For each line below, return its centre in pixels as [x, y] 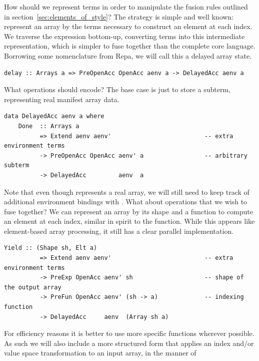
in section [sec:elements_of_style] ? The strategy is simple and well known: [119, 16]
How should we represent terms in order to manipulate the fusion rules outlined [126, 7]
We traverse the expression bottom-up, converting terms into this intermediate [124, 36]
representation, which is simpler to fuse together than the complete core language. [130, 46]
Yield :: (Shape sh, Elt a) [51, 248]
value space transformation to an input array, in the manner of [100, 353]
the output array [33, 287]
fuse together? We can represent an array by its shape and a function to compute [128, 211]
